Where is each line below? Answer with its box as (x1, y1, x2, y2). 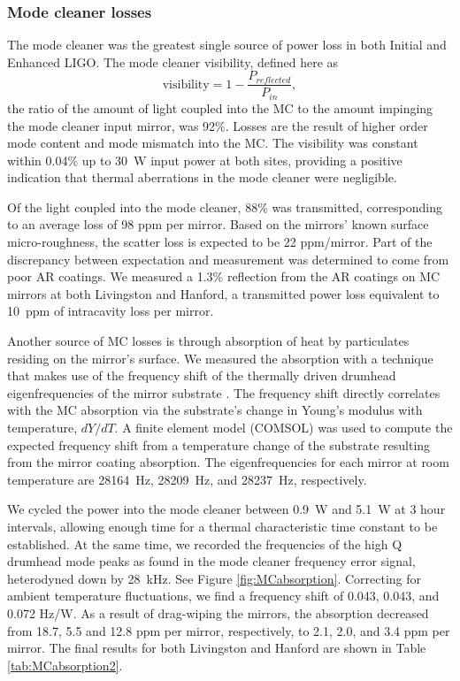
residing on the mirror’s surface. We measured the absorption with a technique (7, 348, 433, 367)
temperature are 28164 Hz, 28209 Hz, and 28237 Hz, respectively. (7, 470, 367, 488)
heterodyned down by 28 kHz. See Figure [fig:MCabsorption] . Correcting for (7, 569, 422, 587)
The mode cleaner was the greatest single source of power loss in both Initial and (7, 35, 447, 54)
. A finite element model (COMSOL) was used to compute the (114, 418, 453, 437)
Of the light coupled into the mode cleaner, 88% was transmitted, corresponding (7, 197, 442, 216)
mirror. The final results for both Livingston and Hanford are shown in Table (7, 639, 426, 657)
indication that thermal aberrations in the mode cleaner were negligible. (7, 168, 397, 187)
